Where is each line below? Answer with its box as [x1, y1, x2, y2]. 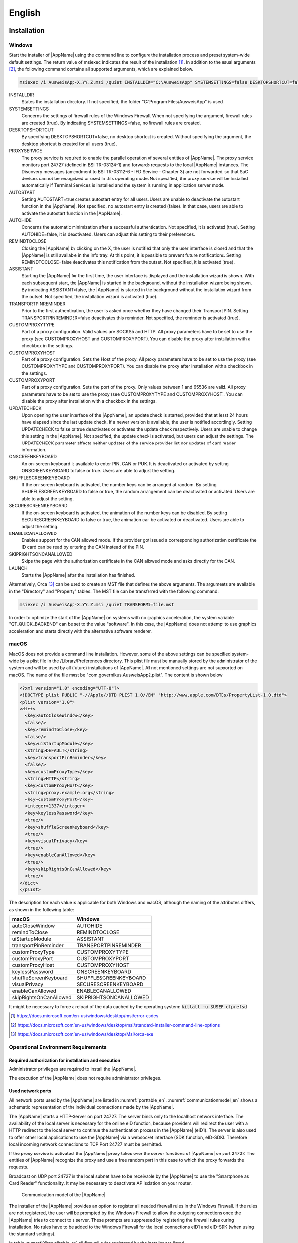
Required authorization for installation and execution [9, 1057, 121, 1063]
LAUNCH [9, 565, 28, 571]
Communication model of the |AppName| [21, 1191, 106, 1198]
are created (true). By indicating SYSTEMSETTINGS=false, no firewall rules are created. [21, 120, 201, 126]
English [9, 7, 41, 18]
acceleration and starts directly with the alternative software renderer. [9, 628, 152, 634]
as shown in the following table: [9, 906, 74, 912]
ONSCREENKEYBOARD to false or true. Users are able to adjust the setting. [21, 468, 176, 474]
